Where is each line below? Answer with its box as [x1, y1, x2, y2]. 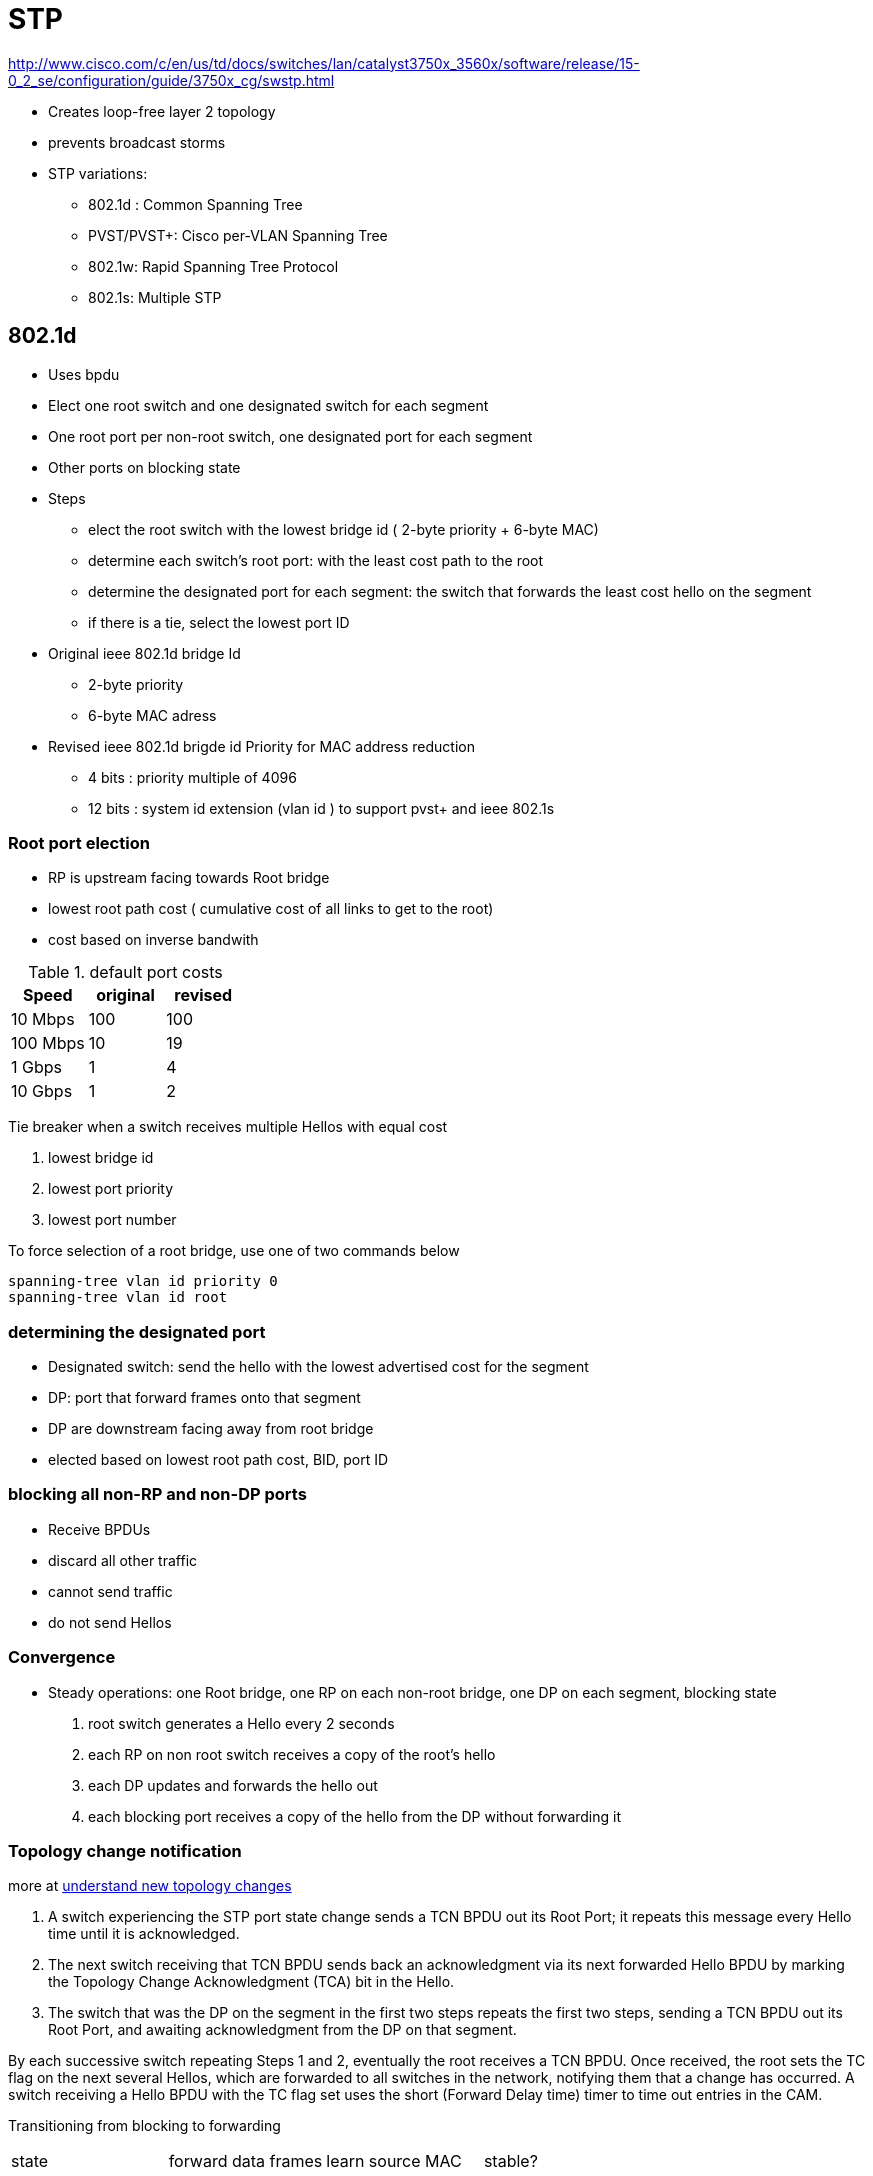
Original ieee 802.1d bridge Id [48, 644, 241, 662]
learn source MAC [326, 2151, 462, 2172]
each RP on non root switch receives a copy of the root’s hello [88, 1745, 496, 1763]
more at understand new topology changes [8, 1877, 292, 1895]
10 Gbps [11, 1081, 73, 1102]
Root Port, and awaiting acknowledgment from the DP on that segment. [48, 2021, 517, 2039]
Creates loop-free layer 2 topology [48, 102, 276, 120]
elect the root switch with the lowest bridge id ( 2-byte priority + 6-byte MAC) [88, 520, 599, 538]
